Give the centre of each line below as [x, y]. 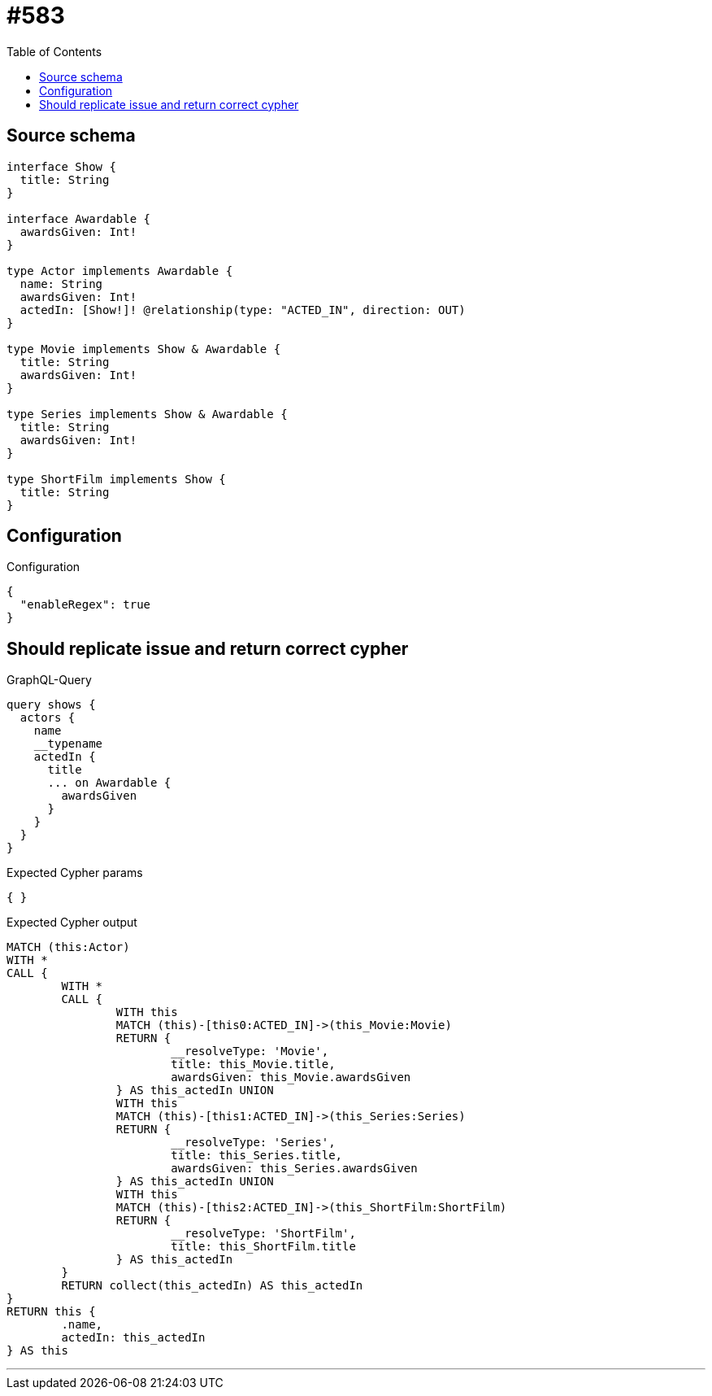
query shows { [51, 705]
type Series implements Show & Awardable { [147, 414]
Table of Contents [54, 51]
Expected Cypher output [72, 923]
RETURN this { [51, 1312]
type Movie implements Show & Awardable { [144, 349]
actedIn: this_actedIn [133, 1338]
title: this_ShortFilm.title [263, 1247]
